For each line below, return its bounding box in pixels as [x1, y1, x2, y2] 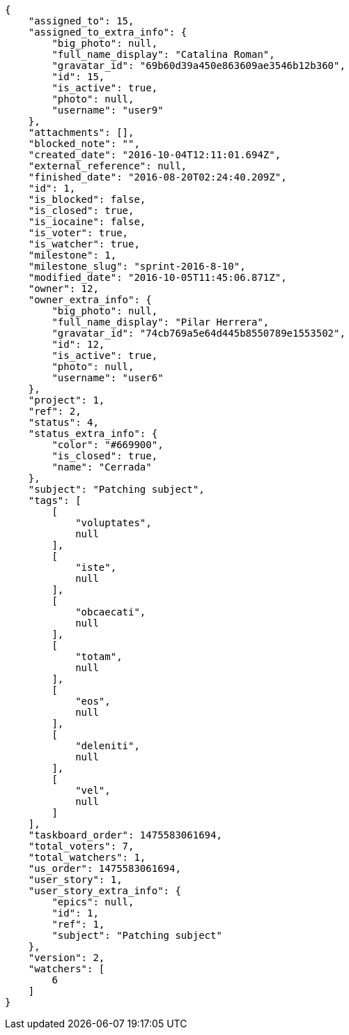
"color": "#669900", [52, 439, 164, 450]
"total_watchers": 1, [28, 852, 146, 863]
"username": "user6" [52, 372, 164, 383]
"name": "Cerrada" [52, 461, 152, 473]
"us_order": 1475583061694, [28, 863, 181, 874]
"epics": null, [52, 896, 134, 907]
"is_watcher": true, [28, 238, 140, 250]
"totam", [75, 651, 123, 662]
